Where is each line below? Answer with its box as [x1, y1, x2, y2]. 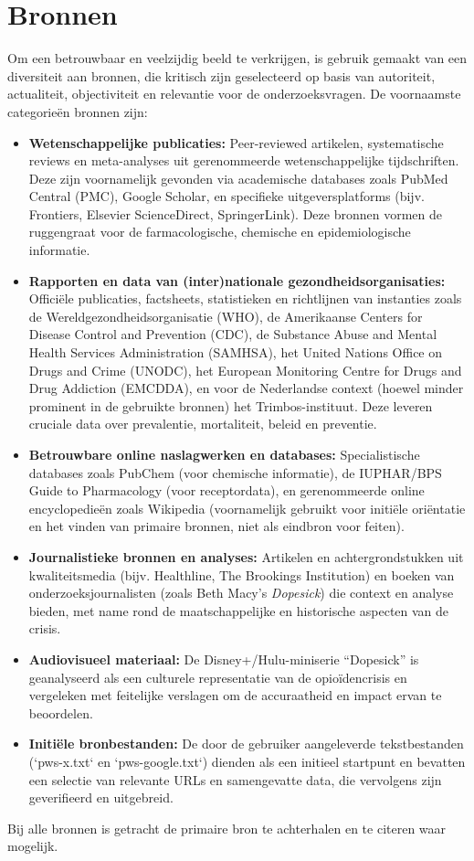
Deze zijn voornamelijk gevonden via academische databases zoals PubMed [28, 168, 448, 187]
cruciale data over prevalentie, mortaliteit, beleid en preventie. [28, 414, 377, 433]
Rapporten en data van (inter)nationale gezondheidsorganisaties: [28, 271, 446, 290]
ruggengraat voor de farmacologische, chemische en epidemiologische [28, 222, 411, 241]
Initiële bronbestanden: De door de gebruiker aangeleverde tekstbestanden [28, 734, 464, 753]
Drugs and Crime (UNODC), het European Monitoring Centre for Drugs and [28, 360, 462, 379]
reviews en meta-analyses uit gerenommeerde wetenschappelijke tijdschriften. [28, 151, 459, 170]
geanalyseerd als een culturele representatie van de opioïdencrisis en [28, 667, 407, 686]
